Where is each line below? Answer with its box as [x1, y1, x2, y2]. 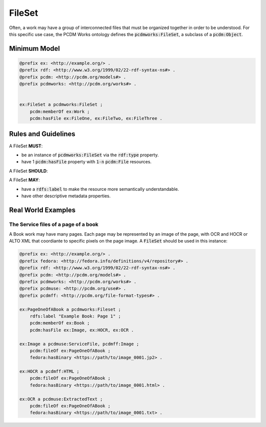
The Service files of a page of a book [9, 221, 99, 228]
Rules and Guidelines [9, 130, 76, 138]
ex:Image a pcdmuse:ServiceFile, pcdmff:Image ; [19, 341, 139, 347]
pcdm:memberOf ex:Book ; [30, 320, 90, 326]
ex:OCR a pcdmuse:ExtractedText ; [19, 396, 103, 402]
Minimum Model [9, 44, 60, 53]
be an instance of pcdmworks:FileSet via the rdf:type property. [21, 152, 159, 158]
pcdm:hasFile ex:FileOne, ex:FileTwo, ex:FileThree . [30, 116, 163, 121]
